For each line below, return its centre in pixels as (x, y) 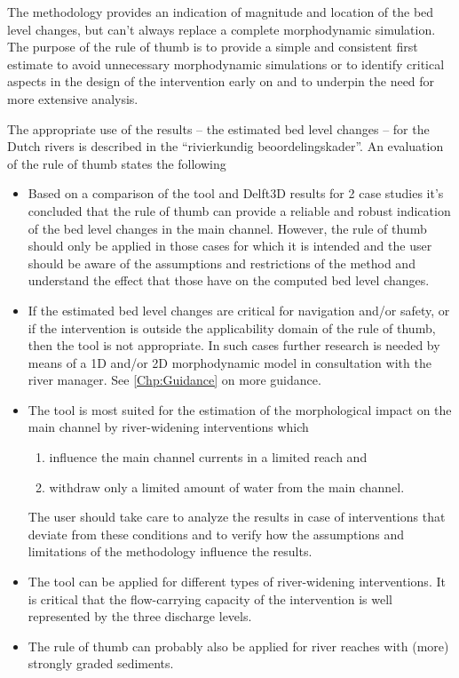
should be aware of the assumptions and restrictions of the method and (222, 263)
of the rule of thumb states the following (117, 163)
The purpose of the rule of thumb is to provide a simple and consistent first (213, 47)
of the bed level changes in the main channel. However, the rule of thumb (227, 228)
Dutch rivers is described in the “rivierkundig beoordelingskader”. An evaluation (226, 146)
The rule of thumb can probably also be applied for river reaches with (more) (238, 646)
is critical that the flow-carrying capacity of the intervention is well (210, 598)
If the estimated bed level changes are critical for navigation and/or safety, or (239, 310)
